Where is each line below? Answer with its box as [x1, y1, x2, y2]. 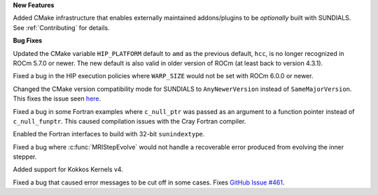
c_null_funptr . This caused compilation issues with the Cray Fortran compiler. [13, 117, 246, 125]
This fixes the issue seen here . [13, 94, 101, 103]
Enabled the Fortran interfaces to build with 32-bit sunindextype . [13, 130, 205, 138]
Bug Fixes [13, 36, 43, 45]
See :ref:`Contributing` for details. [13, 23, 110, 31]
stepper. [13, 152, 37, 161]
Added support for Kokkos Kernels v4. [13, 165, 124, 174]
